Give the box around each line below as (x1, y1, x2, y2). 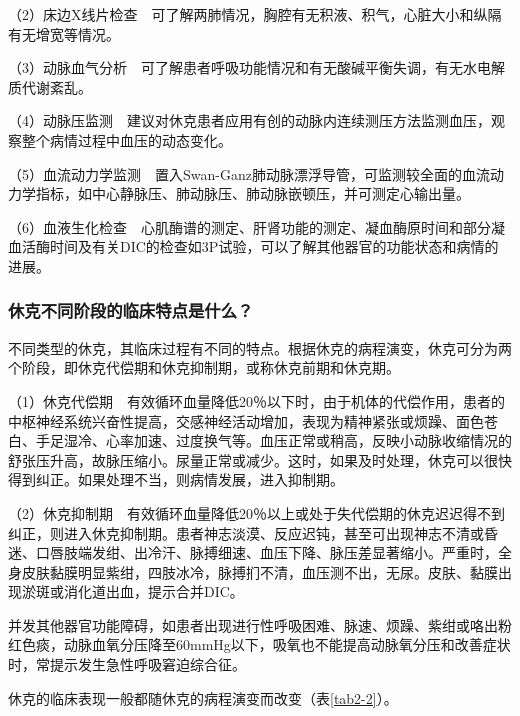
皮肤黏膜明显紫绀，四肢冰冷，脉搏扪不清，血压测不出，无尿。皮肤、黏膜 (21, 561, 498, 582)
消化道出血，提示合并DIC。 (63, 581, 244, 602)
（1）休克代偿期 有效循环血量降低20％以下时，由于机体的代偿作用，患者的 (8, 390, 505, 411)
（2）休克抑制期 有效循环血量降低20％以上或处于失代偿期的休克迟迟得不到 (8, 502, 505, 523)
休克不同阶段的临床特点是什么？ (8, 298, 254, 323)
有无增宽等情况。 (8, 23, 120, 44)
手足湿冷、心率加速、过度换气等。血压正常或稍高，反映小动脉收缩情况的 (35, 430, 512, 451)
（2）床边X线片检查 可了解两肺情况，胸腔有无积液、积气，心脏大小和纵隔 (8, 4, 502, 24)
